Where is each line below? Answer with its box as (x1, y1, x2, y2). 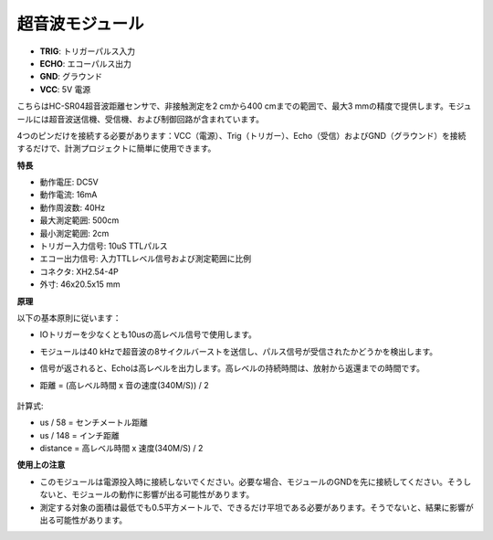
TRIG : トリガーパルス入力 (39, 46, 136, 57)
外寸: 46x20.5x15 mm (39, 279, 121, 290)
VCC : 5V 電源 (39, 83, 91, 95)
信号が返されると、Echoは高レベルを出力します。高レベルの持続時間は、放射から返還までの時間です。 (39, 363, 425, 374)
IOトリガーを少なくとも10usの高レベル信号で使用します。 (39, 329, 257, 340)
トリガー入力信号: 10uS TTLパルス (39, 240, 168, 251)
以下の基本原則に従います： (16, 312, 121, 323)
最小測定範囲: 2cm (39, 228, 110, 238)
